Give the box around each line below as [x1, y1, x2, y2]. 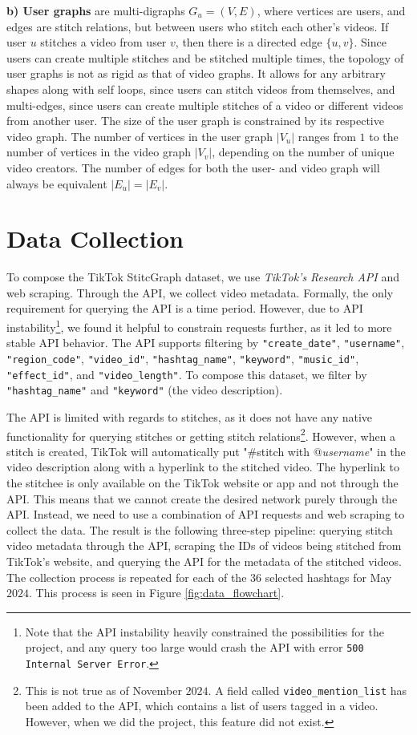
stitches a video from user [40, 34, 167, 50]
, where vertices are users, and [257, 2, 406, 18]
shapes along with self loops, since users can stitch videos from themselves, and [6, 80, 395, 97]
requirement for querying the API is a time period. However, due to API [6, 300, 363, 317]
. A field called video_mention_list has [208, 681, 407, 698]
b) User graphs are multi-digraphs [6, 2, 185, 18]
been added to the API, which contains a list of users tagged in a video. [25, 697, 379, 714]
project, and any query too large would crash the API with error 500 [25, 639, 364, 656]
